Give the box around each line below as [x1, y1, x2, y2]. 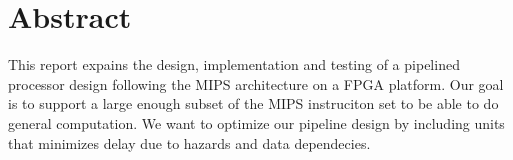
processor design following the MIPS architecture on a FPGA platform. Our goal [8, 73, 504, 94]
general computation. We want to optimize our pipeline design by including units [8, 112, 505, 133]
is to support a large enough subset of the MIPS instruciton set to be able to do [8, 93, 499, 114]
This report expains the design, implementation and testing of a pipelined [8, 54, 460, 75]
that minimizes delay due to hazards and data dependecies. [8, 132, 371, 153]
